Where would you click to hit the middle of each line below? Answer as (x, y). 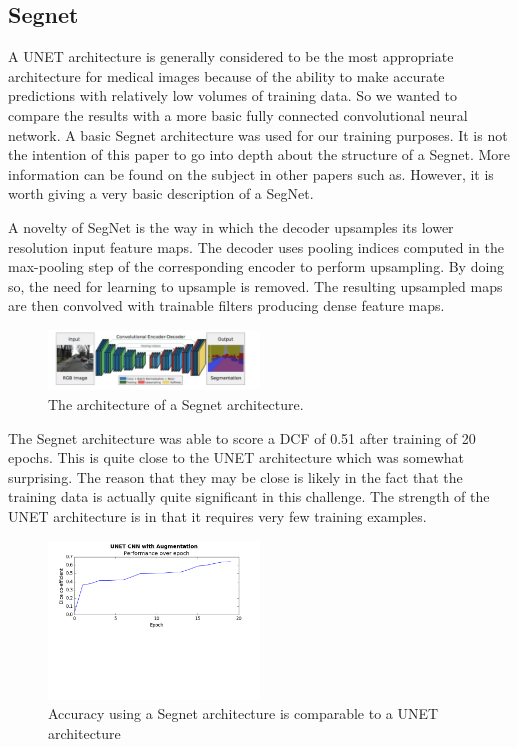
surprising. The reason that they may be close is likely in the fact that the (235, 476)
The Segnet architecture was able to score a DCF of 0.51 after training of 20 (242, 437)
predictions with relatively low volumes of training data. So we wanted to (233, 95)
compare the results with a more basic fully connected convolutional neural (238, 114)
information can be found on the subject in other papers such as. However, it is (251, 173)
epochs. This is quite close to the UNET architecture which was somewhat (236, 457)
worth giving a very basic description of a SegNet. (161, 193)
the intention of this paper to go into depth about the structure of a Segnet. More (259, 154)
